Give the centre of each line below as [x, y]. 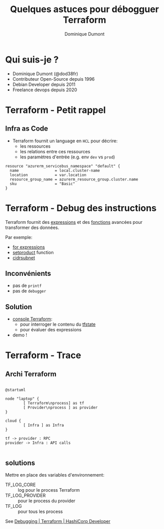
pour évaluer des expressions [51, 330]
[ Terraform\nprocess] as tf [54, 403]
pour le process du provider [47, 501]
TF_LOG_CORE [21, 485]
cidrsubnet [24, 258]
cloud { [13, 421]
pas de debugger [29, 291]
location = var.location [48, 175]
